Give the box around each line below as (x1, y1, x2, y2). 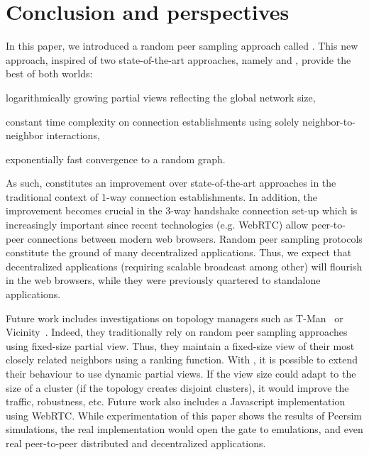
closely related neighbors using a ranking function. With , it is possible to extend (6, 352, 358, 367)
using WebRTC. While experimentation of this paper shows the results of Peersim (6, 407, 362, 422)
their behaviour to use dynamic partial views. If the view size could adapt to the (6, 366, 356, 380)
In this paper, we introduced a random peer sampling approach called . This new (6, 38, 358, 53)
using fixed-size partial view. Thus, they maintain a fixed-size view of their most (6, 338, 355, 353)
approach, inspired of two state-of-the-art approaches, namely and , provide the (6, 52, 351, 67)
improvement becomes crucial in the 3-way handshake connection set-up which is (6, 203, 358, 218)
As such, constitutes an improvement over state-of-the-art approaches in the (6, 175, 336, 190)
